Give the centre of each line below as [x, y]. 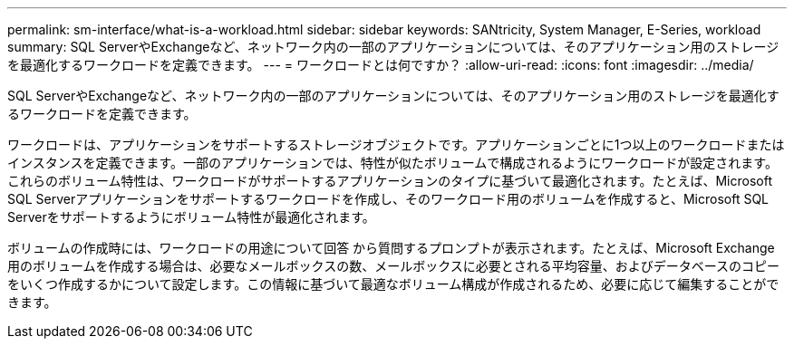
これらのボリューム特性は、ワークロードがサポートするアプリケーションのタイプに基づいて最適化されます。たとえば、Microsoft [390, 181]
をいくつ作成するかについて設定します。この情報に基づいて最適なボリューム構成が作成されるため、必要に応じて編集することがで [393, 284]
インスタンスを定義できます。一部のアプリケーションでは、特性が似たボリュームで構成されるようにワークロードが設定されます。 [392, 163]
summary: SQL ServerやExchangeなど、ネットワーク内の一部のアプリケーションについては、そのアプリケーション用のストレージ [393, 47]
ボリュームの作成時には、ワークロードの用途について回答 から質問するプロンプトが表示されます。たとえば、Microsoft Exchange [391, 248]
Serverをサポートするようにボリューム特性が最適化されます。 [191, 217]
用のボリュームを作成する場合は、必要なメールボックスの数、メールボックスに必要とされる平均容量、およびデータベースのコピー [394, 266]
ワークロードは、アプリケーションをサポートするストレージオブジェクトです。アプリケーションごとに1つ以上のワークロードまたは [396, 144]
